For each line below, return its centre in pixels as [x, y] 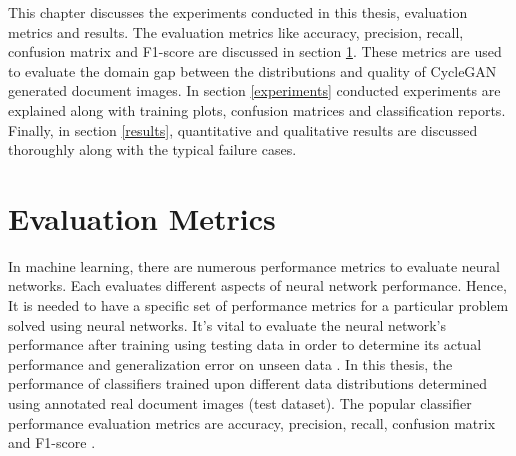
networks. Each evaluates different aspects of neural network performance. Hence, [257, 285]
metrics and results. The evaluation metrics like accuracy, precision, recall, [236, 31]
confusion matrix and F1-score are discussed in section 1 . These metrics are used [255, 51]
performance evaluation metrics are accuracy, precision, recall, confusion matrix [252, 422]
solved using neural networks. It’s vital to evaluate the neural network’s [227, 324]
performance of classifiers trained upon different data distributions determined [248, 383]
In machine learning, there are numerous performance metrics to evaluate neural [254, 265]
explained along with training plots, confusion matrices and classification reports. [257, 109]
